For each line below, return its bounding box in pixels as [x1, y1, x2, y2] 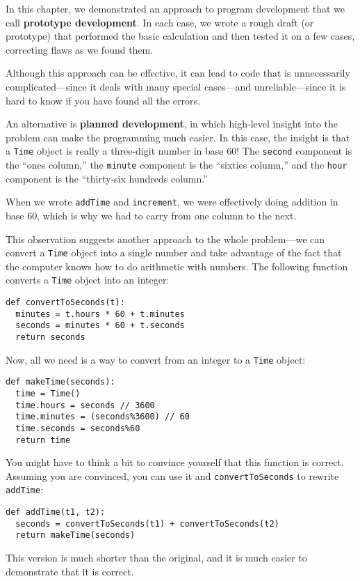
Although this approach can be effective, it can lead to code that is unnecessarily [6, 65, 350, 80]
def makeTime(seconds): [6, 377, 115, 387]
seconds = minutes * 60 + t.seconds [15, 320, 185, 331]
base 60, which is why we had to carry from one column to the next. [6, 208, 297, 222]
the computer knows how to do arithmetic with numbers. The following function [6, 258, 348, 273]
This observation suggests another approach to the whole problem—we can [6, 231, 325, 246]
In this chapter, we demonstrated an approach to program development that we [6, 1, 345, 15]
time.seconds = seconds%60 [15, 423, 140, 433]
